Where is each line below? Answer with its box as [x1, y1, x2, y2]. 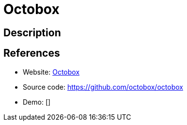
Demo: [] [23, 97, 51, 106]
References [3, 47, 60, 60]
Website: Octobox [23, 67, 80, 76]
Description [3, 26, 61, 39]
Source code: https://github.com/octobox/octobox [23, 82, 183, 91]
